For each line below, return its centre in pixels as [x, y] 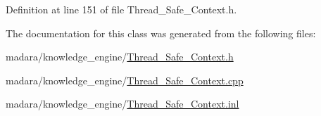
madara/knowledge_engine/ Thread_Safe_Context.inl [122, 104]
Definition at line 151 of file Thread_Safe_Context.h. [121, 9]
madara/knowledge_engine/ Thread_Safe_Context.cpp [125, 80]
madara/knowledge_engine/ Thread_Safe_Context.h [120, 57]
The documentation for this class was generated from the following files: [161, 33]
